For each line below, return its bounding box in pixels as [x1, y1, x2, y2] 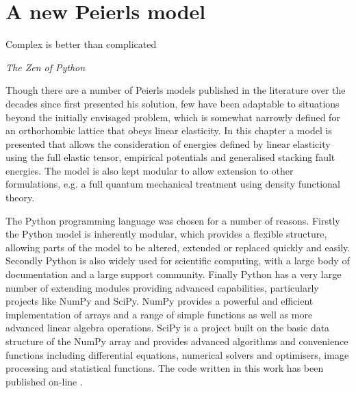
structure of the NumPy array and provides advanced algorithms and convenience [5, 334, 348, 348]
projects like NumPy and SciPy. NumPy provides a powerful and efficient [5, 294, 314, 308]
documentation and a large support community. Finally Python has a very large [5, 267, 342, 281]
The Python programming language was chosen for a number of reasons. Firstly [5, 213, 340, 227]
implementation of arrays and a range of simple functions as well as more [5, 307, 313, 321]
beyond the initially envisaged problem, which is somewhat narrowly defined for [5, 110, 340, 124]
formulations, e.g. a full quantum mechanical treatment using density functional [5, 177, 340, 191]
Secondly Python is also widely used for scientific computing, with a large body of [5, 253, 350, 268]
